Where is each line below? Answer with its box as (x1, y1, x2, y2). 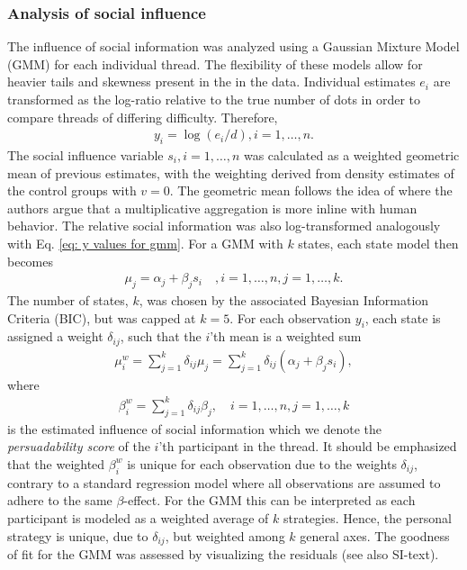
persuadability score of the (7, 437, 150, 456)
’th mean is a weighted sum (210, 327, 362, 346)
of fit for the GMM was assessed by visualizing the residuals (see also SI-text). (7, 545, 439, 564)
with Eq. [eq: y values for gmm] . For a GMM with (7, 233, 283, 252)
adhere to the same (7, 491, 112, 510)
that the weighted (7, 454, 105, 473)
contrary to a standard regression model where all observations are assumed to (7, 473, 441, 492)
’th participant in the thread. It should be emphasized (158, 437, 457, 456)
